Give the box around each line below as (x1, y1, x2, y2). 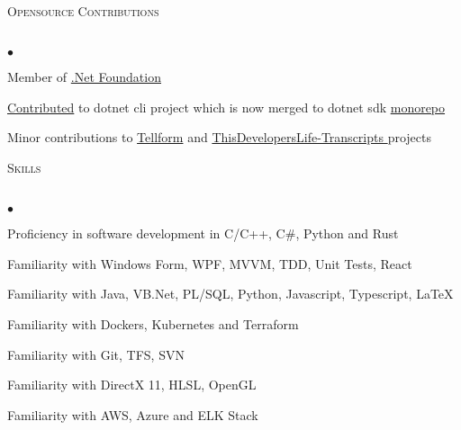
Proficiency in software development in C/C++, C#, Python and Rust (7, 224, 399, 243)
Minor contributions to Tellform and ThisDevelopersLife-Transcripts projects (7, 128, 431, 147)
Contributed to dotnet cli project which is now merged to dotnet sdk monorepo (7, 97, 446, 116)
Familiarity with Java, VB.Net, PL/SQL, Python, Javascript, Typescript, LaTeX (7, 284, 454, 303)
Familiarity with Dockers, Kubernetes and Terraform (7, 314, 299, 333)
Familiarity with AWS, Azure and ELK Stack (7, 405, 258, 424)
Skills (7, 157, 41, 176)
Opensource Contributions (7, 2, 159, 20)
